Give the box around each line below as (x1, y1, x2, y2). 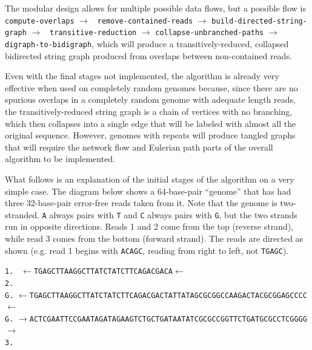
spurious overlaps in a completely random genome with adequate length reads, (5, 93, 296, 106)
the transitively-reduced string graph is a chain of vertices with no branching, (5, 105, 293, 117)
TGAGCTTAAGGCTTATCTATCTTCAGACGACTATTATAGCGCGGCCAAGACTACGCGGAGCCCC (29, 291, 307, 300)
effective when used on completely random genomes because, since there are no (5, 81, 298, 94)
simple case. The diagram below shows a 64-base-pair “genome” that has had (5, 184, 291, 197)
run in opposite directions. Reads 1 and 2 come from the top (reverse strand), (5, 220, 294, 233)
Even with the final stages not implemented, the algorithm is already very (5, 70, 279, 82)
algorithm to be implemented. (5, 152, 116, 165)
